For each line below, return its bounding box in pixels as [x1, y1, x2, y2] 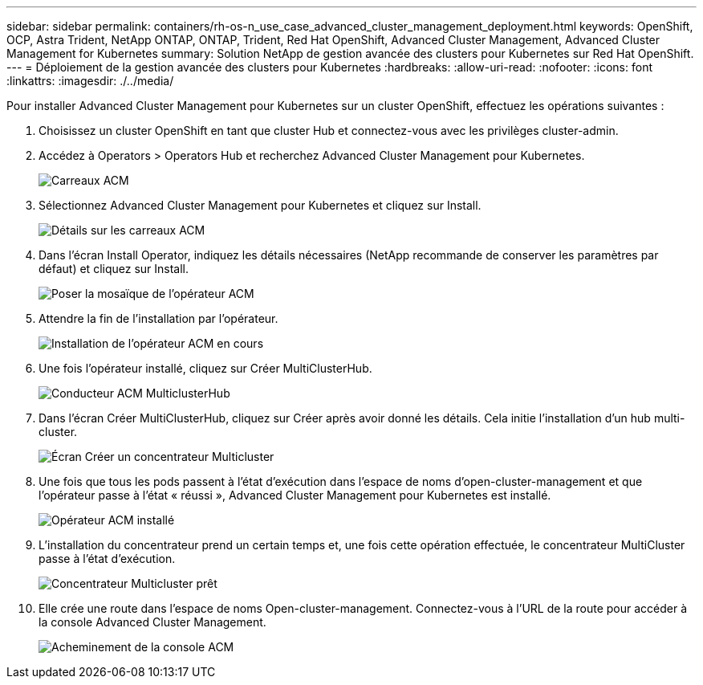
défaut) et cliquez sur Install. [39, 262, 189, 275]
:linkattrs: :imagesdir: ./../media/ [6, 74, 174, 88]
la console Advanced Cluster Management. [39, 615, 266, 629]
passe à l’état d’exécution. [39, 552, 176, 565]
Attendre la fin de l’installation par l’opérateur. [39, 312, 278, 325]
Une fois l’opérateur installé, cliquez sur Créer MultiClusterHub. [39, 361, 372, 375]
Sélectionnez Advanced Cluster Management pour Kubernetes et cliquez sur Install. [39, 198, 482, 212]
